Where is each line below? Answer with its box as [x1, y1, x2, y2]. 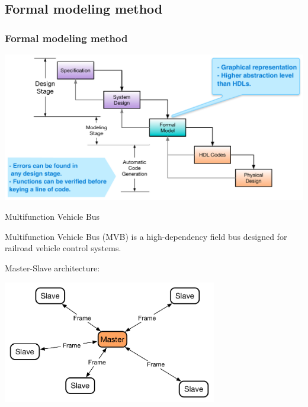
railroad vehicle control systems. [5, 242, 121, 254]
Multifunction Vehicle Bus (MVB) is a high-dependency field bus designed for [5, 230, 287, 242]
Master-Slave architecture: [5, 261, 100, 274]
